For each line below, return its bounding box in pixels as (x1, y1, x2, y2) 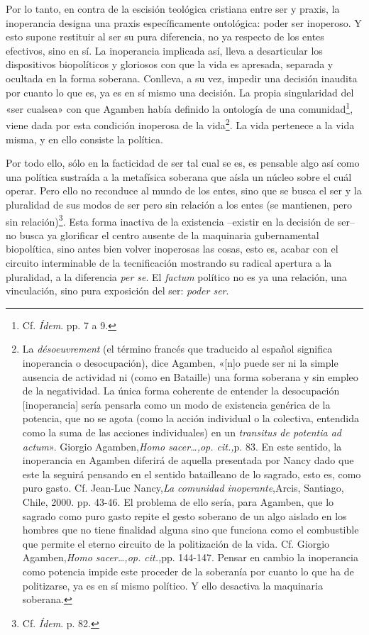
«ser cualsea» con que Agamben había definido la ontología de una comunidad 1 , (6, 99, 353, 116)
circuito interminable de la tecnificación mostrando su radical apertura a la (6, 255, 332, 270)
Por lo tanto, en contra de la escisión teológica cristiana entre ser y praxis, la (6, 1, 340, 16)
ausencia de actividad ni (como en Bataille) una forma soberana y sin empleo (22, 369, 358, 384)
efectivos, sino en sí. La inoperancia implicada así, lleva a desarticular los (6, 43, 323, 57)
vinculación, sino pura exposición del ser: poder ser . (6, 283, 229, 298)
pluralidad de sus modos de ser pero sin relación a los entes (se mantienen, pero (6, 197, 353, 212)
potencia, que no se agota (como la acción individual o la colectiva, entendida (22, 411, 359, 426)
